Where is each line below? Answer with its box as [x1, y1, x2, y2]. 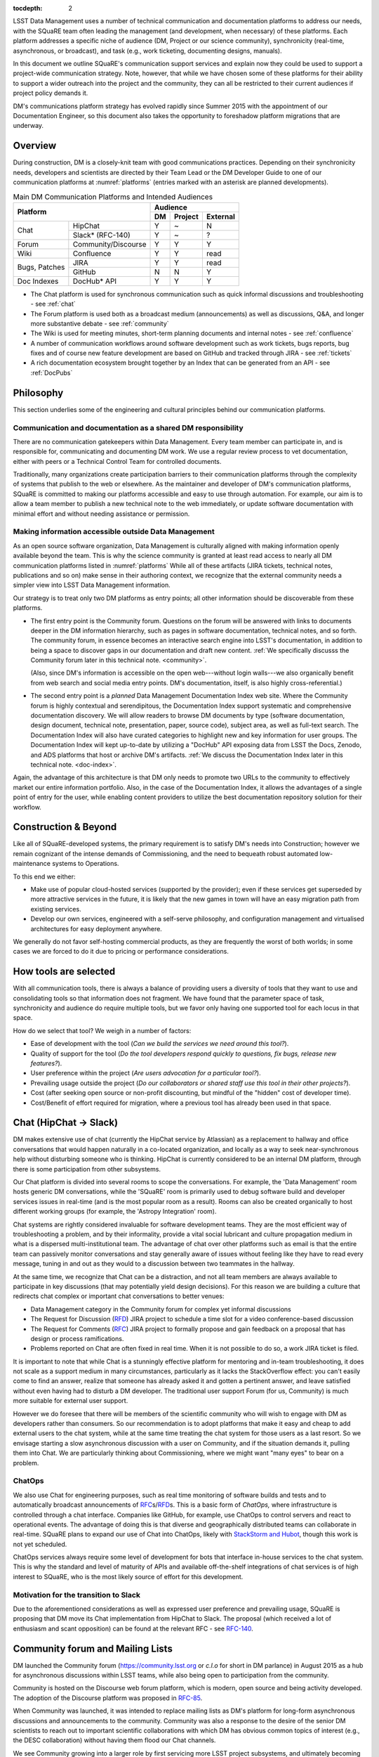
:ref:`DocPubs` [30, 368, 73, 377]
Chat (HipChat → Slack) [13, 1117, 119, 1129]
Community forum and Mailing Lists [13, 1642, 173, 1654]
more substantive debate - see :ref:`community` [30, 319, 169, 328]
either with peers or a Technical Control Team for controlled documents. [13, 457, 222, 465]
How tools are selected [13, 966, 116, 978]
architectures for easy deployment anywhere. [30, 924, 163, 933]
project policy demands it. [13, 89, 88, 98]
